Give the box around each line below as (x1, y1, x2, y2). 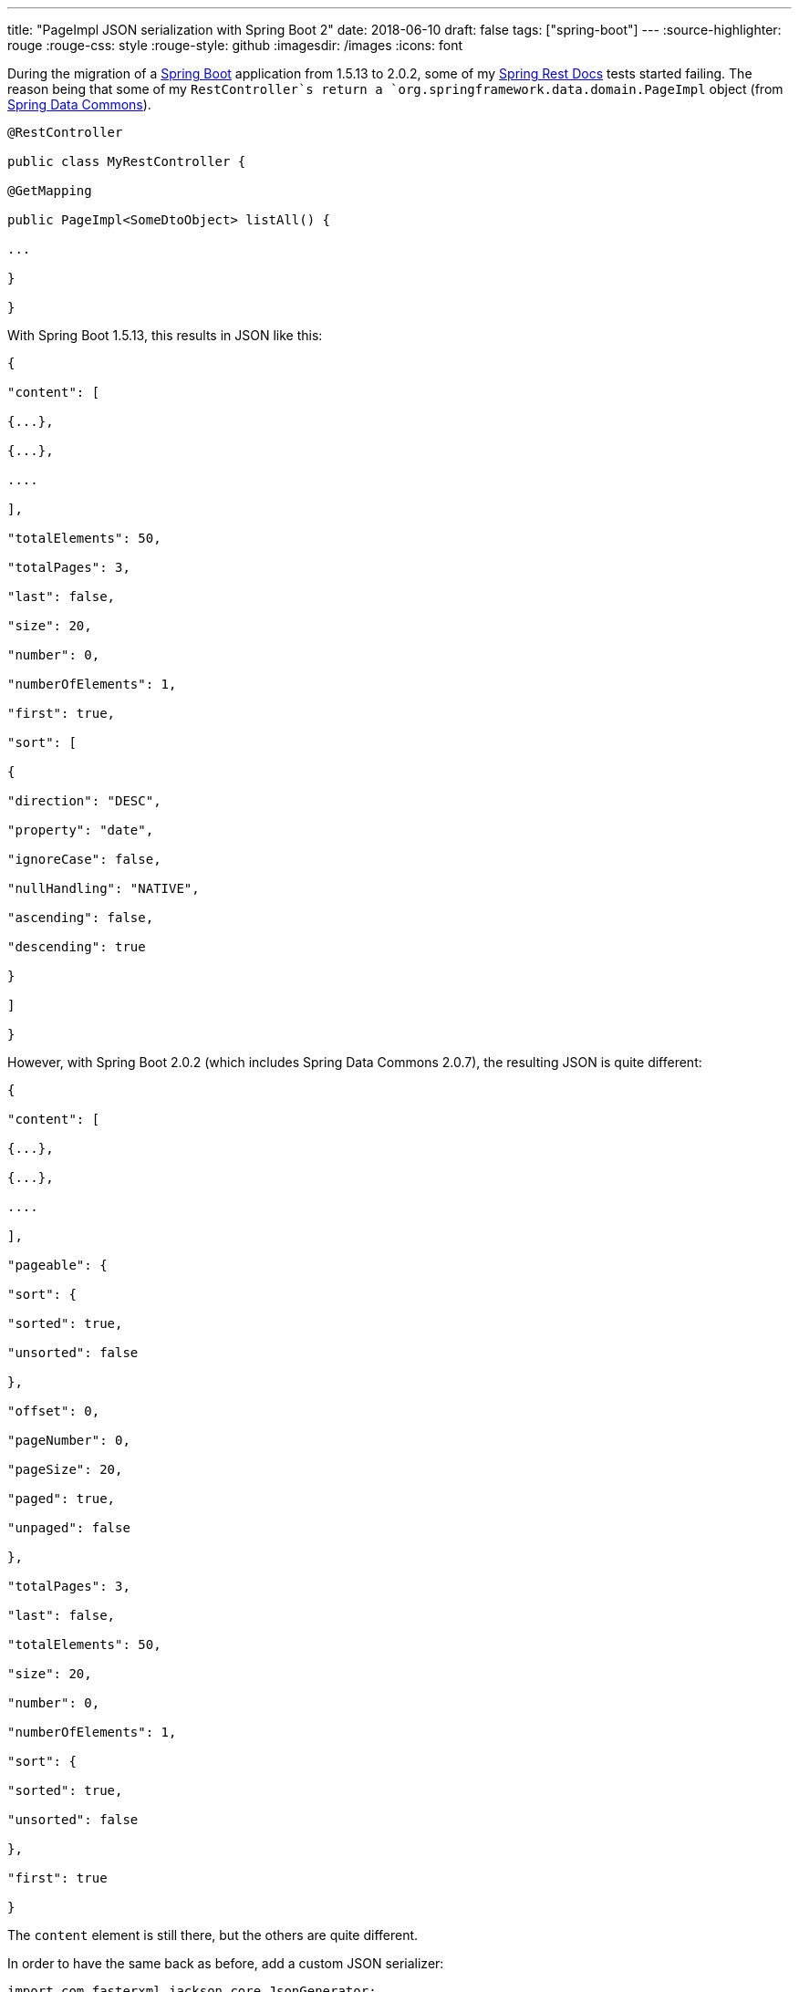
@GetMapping (7, 183, 92, 198)
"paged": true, (7, 1491, 116, 1506)
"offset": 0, (7, 1404, 100, 1418)
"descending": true (7, 939, 146, 954)
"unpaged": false (7, 1520, 130, 1535)
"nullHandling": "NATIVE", (7, 881, 200, 896)
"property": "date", (7, 823, 154, 837)
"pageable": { (7, 1258, 108, 1272)
